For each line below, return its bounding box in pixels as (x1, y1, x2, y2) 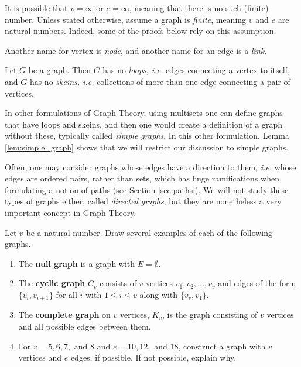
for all (56, 288, 77, 300)
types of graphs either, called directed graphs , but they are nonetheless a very (5, 195, 282, 207)
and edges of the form (218, 277, 296, 289)
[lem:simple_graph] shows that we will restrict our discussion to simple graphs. (5, 140, 289, 153)
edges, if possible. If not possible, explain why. (70, 351, 237, 363)
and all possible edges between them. (18, 320, 151, 332)
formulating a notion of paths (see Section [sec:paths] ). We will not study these (5, 183, 289, 195)
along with (139, 288, 178, 300)
